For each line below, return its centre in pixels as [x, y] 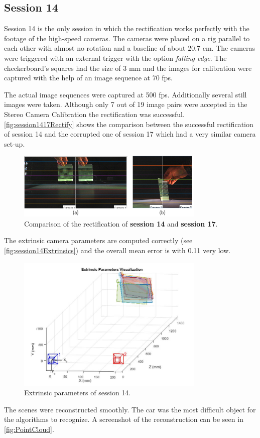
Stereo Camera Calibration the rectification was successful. [94, 114]
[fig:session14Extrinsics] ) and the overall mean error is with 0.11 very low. [117, 250]
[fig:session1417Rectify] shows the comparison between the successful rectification [129, 124]
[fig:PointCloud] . [29, 429]
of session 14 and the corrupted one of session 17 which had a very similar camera [130, 134]
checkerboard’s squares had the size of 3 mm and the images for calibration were [128, 68]
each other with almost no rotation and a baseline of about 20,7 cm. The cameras [130, 48]
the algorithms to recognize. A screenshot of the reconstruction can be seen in [124, 419]
